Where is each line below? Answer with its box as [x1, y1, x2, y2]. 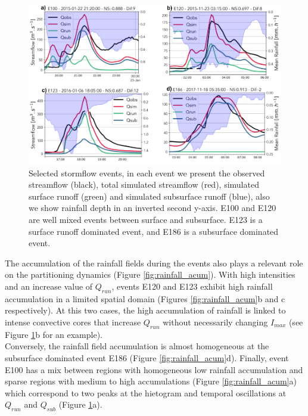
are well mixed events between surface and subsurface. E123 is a [29, 213, 263, 225]
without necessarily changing [163, 315, 268, 328]
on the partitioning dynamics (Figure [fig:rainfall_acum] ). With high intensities [5, 268, 295, 281]
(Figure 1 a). [58, 398, 102, 411]
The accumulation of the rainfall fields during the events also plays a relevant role [5, 256, 303, 269]
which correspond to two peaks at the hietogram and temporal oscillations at [5, 386, 287, 399]
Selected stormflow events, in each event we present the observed [29, 166, 265, 179]
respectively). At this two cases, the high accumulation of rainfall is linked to [5, 304, 286, 316]
